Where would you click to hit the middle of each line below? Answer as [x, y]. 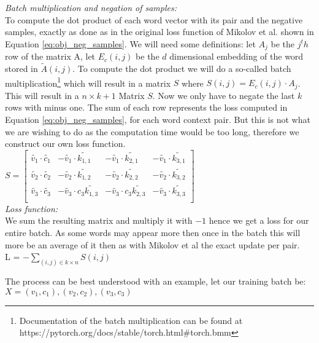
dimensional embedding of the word [236, 56]
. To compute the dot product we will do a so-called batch [182, 69]
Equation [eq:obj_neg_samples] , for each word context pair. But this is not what [158, 119]
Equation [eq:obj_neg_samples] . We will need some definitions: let [130, 43]
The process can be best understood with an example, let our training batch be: [156, 281]
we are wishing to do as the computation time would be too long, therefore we [152, 131]
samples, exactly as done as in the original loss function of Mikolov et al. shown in [159, 32]
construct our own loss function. [65, 144]
